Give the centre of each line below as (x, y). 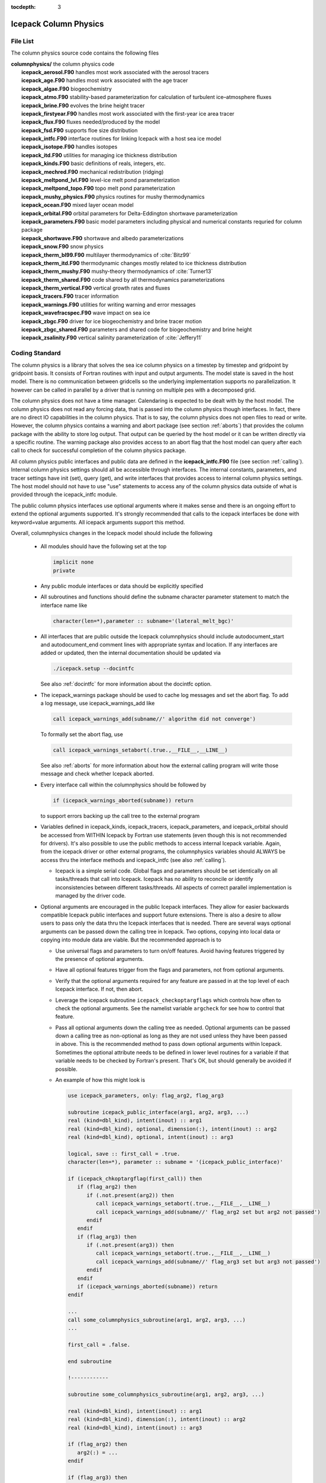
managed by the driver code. (91, 896)
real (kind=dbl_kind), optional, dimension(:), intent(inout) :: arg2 (172, 1129)
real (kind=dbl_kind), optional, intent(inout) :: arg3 (151, 1137)
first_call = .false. (99, 1344)
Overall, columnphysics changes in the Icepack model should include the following (112, 533)
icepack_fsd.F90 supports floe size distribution (80, 130)
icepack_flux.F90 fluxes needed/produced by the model (91, 122)
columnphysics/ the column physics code (63, 64)
